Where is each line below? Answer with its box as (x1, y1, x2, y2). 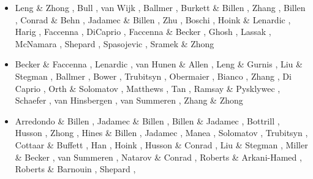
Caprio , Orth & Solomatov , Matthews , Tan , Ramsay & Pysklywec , (15, 82, 281, 94)
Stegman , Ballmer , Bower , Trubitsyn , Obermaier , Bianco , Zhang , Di (15, 69, 292, 82)
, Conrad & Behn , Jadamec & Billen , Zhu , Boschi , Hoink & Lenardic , (15, 13, 291, 26)
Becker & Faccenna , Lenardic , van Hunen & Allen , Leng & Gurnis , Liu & (15, 58, 303, 70)
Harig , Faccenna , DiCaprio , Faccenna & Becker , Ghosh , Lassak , (15, 25, 271, 38)
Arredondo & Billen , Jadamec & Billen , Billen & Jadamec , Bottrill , (15, 114, 280, 127)
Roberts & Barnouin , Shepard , (15, 162, 136, 175)
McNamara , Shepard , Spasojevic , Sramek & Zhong (15, 37, 214, 50)
